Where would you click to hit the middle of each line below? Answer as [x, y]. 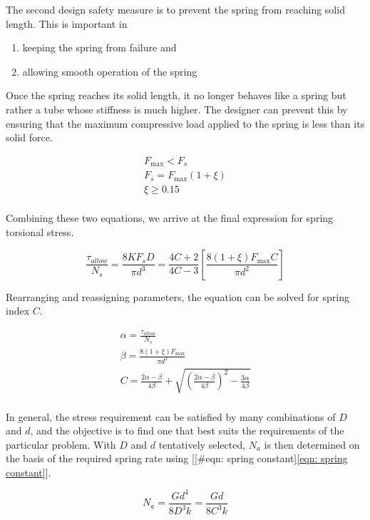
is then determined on [312, 444]
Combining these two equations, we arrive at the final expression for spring [170, 218]
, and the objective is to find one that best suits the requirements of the [187, 430]
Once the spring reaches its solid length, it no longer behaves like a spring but [176, 95]
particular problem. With [61, 444]
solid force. [29, 137]
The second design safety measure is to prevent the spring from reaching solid [175, 9]
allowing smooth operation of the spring [110, 71]
